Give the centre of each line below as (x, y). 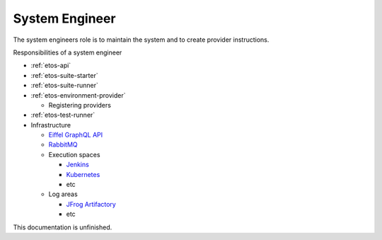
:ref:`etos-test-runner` (63, 115)
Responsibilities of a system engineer (68, 52)
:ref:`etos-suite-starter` (64, 75)
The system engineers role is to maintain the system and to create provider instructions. (141, 40)
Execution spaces (74, 154)
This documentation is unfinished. (63, 227)
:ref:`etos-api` (51, 65)
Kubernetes (83, 174)
